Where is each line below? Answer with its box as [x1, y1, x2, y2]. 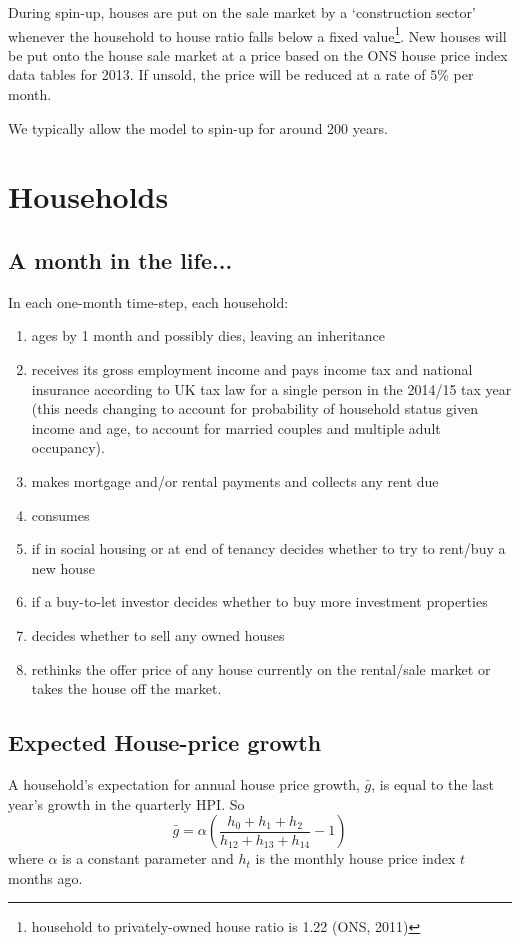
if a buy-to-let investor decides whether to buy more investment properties [31, 591, 488, 612]
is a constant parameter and [62, 848, 234, 869]
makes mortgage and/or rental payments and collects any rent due [31, 470, 439, 491]
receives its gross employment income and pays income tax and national [31, 358, 473, 379]
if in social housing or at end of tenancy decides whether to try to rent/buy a [31, 538, 506, 559]
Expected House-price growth [8, 727, 322, 758]
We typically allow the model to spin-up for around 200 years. [8, 117, 388, 138]
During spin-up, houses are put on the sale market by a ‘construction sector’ [8, 2, 476, 22]
